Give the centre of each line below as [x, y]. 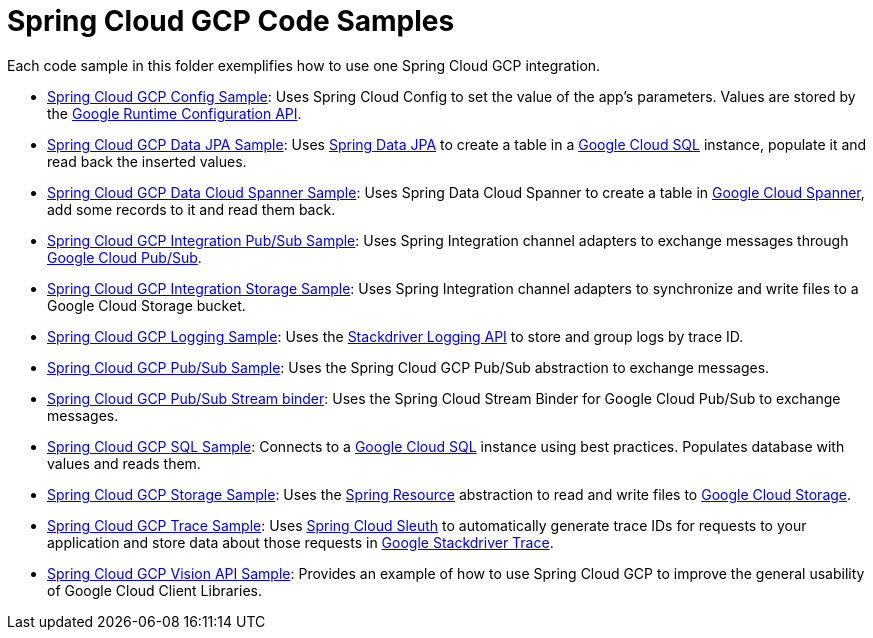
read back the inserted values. [147, 161]
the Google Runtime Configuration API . [174, 113]
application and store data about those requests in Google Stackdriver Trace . [300, 542]
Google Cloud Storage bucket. [146, 305]
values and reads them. [124, 463]
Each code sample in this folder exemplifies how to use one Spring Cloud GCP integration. [304, 65]
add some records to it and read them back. [191, 209]
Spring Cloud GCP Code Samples [231, 21]
